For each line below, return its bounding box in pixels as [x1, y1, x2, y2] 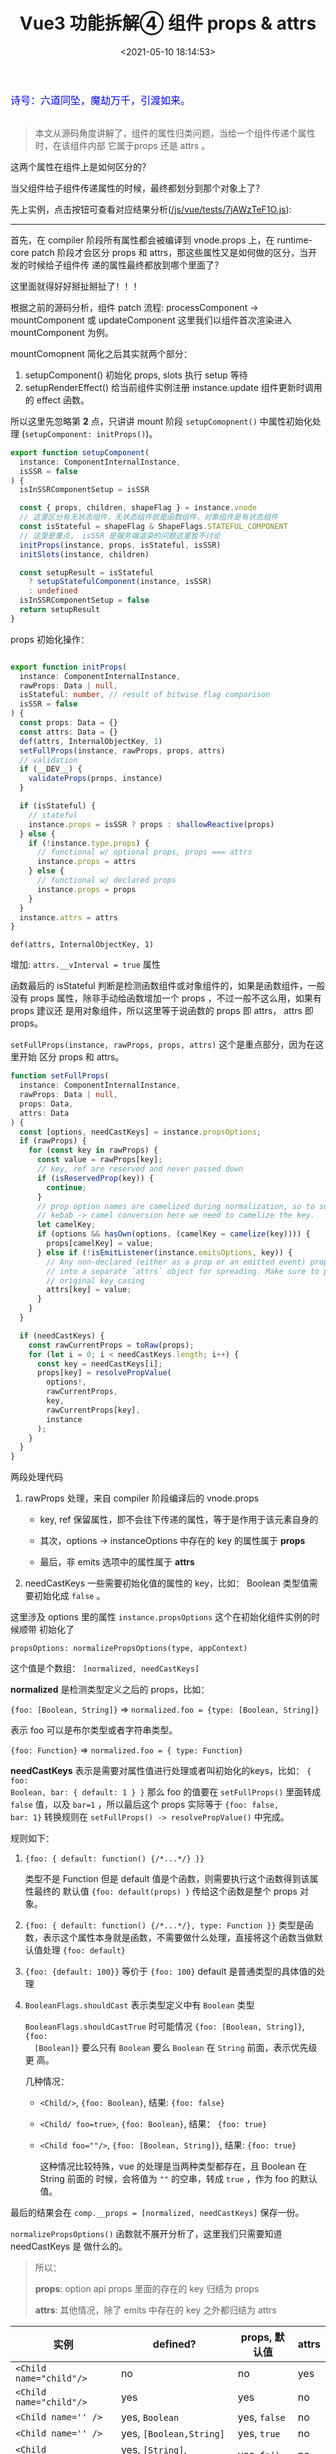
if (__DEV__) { [19, 764, 83, 774]
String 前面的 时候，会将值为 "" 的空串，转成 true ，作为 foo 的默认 [39, 2173, 318, 2185]
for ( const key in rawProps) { [28, 1145, 159, 1156]
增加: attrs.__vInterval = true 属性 [10, 959, 161, 971]
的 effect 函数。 [24, 394, 90, 406]
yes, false [237, 2410, 286, 2424]
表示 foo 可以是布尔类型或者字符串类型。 [10, 1724, 178, 1736]
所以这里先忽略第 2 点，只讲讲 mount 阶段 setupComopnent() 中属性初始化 [10, 415, 313, 427]
